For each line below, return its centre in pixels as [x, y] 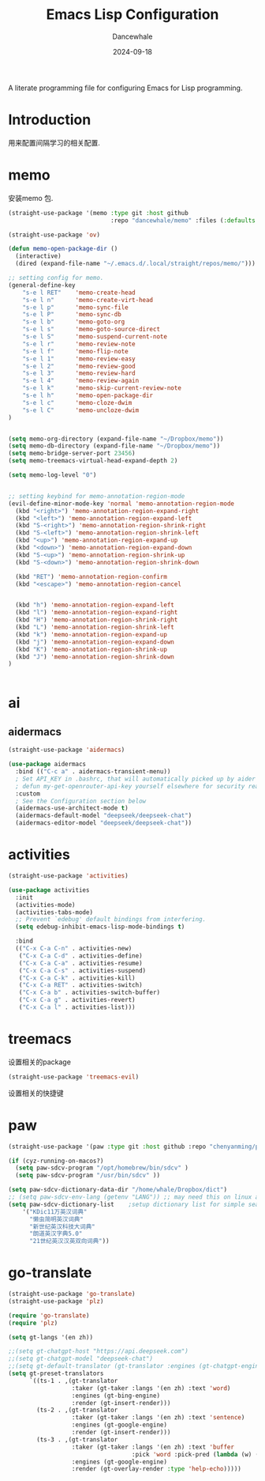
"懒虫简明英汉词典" [56, 1219]
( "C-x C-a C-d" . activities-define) [81, 956]
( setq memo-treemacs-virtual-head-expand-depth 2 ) [93, 461]
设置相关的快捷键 [36, 1093]
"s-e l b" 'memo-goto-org [74, 322]
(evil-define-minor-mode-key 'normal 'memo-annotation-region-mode [121, 504]
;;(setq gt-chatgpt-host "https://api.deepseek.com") [99, 1351]
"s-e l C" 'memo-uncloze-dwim [81, 410]
